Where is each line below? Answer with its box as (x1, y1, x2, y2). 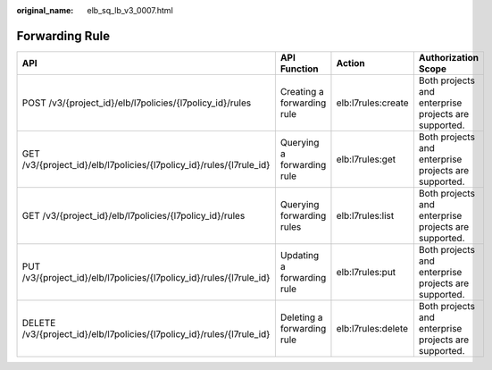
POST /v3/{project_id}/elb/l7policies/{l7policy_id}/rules (21, 97, 252, 109)
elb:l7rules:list (336, 209, 395, 222)
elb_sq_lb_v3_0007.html (87, 5, 173, 15)
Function (279, 63, 319, 75)
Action (336, 56, 365, 69)
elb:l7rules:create (336, 97, 410, 109)
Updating (279, 248, 320, 261)
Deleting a (279, 311, 323, 324)
